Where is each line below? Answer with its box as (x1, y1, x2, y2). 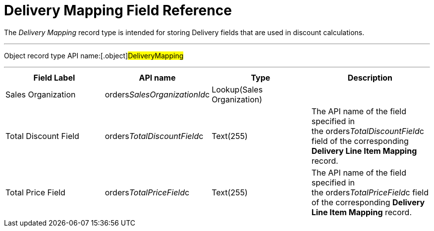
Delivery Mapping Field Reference (4, 2, 232, 19)
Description (347, 72, 393, 83)
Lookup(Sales (212, 84, 263, 94)
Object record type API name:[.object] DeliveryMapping (4, 51, 184, 60)
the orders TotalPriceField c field (311, 187, 429, 197)
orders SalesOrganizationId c (105, 89, 210, 99)
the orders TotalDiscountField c (311, 126, 424, 136)
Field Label (33, 72, 75, 83)
